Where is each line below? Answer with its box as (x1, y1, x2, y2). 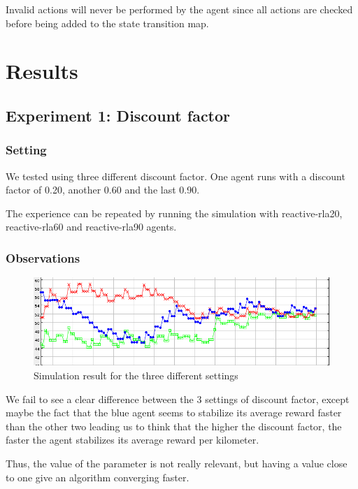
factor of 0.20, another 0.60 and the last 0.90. (6, 182, 200, 197)
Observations (6, 249, 80, 266)
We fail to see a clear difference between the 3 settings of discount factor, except (6, 391, 350, 406)
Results (6, 57, 78, 85)
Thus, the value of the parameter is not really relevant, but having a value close (6, 455, 348, 470)
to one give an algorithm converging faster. (6, 469, 189, 484)
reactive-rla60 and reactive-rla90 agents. (6, 219, 177, 234)
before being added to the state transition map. (6, 15, 209, 30)
